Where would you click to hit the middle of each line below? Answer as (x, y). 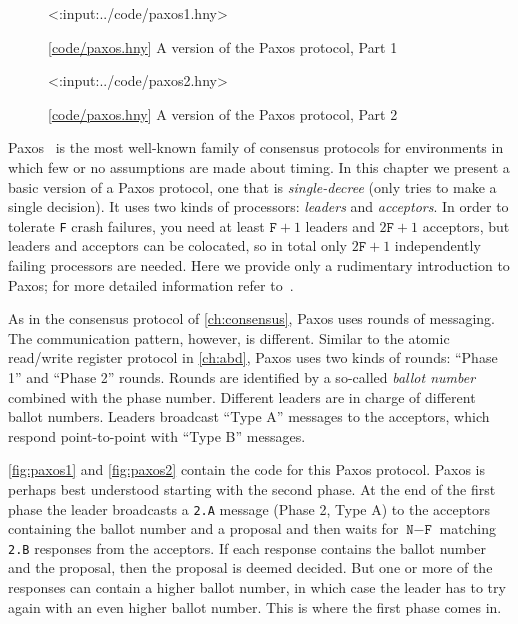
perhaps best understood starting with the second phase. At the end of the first (252, 488)
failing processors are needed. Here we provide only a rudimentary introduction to (259, 265)
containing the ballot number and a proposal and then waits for (203, 528)
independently (437, 245)
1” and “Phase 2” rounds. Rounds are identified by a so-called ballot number (242, 376)
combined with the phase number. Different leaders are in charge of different (242, 396)
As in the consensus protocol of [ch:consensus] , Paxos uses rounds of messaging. (251, 318)
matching (467, 528)
